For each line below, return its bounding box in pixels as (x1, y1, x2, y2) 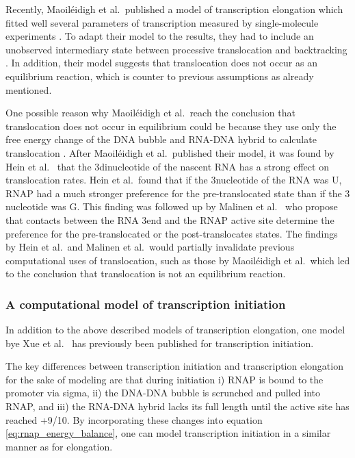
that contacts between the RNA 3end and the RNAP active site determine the (5, 212, 334, 227)
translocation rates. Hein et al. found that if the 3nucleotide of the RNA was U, (5, 173, 342, 187)
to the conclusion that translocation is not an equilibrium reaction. (5, 266, 286, 281)
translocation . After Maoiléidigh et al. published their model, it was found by (5, 145, 334, 160)
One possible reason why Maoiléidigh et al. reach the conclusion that (5, 105, 295, 120)
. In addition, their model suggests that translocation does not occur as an (5, 55, 317, 70)
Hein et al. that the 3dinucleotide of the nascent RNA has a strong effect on (5, 159, 329, 173)
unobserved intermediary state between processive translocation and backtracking (5, 42, 347, 56)
